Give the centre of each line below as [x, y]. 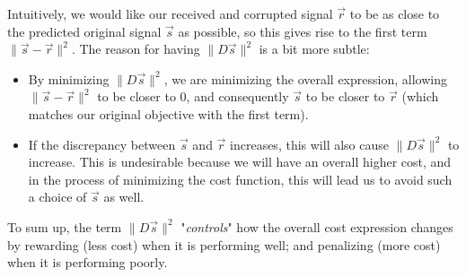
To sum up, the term [65, 226]
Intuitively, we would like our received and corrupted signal [170, 13]
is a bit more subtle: [314, 49]
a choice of [57, 197]
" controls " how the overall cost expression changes [317, 226]
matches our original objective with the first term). [168, 113]
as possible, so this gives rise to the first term [303, 31]
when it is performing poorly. [88, 262]
